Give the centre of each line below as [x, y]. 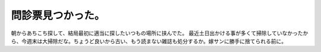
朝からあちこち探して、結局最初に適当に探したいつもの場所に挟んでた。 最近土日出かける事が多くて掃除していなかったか [160, 33]
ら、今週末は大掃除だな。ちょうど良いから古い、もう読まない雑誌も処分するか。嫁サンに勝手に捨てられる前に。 [149, 41]
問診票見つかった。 [58, 15]
